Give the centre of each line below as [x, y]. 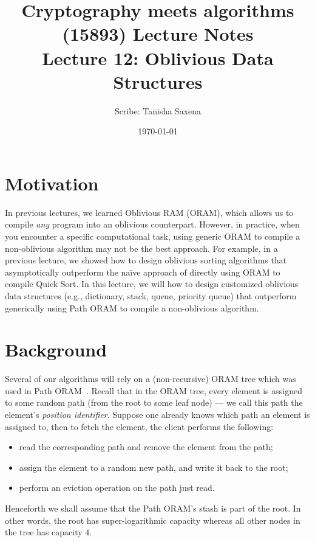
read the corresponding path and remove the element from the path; [146, 447]
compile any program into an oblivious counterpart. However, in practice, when [152, 224]
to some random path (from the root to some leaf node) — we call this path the [154, 402]
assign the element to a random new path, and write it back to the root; [154, 467]
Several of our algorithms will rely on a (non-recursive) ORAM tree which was [151, 379]
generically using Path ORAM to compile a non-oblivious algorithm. [132, 307]
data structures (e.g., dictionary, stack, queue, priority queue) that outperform [151, 295]
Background [56, 349]
